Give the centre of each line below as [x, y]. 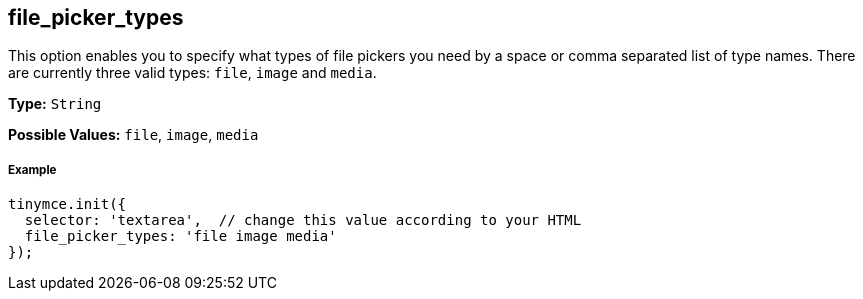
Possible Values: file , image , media [133, 135]
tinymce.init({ [67, 204]
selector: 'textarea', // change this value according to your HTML [303, 220]
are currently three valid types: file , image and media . [192, 73]
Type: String [55, 104]
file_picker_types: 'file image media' [180, 236]
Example [32, 169]
